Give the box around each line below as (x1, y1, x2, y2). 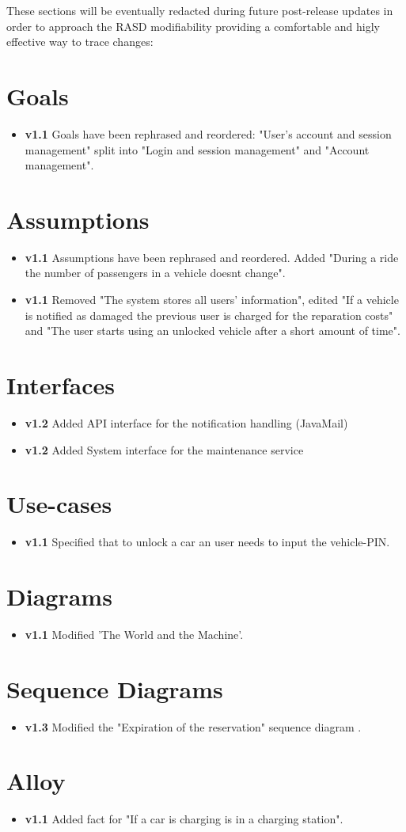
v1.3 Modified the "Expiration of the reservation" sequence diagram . (25, 718, 362, 735)
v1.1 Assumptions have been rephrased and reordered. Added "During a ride (25, 249, 399, 265)
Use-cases (6, 488, 112, 520)
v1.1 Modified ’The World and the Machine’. (25, 625, 244, 642)
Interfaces (6, 368, 116, 401)
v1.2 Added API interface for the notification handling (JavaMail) (25, 414, 348, 431)
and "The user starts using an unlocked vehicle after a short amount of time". (25, 322, 400, 339)
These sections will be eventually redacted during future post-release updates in (6, 2, 393, 18)
